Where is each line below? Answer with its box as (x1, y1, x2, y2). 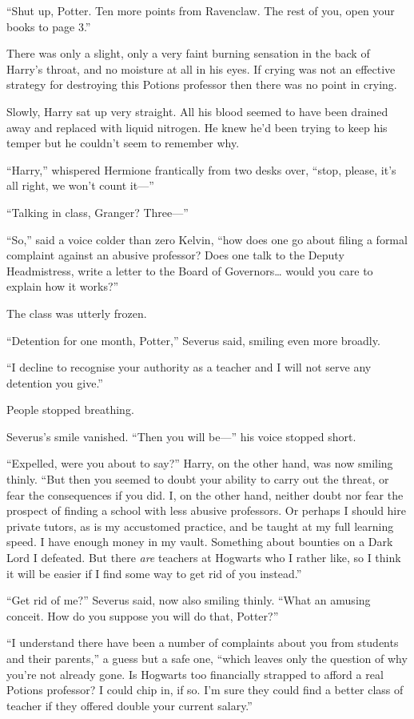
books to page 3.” (6, 18, 91, 34)
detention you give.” (6, 374, 103, 391)
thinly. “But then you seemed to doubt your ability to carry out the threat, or (6, 471, 389, 488)
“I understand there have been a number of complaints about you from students (6, 634, 399, 651)
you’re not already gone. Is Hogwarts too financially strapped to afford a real (6, 665, 384, 682)
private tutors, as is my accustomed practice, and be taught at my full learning (6, 517, 394, 534)
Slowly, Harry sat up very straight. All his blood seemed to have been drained (6, 102, 388, 119)
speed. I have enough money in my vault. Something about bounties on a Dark (6, 533, 393, 550)
